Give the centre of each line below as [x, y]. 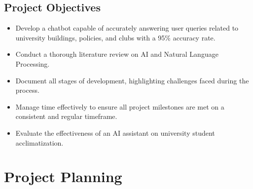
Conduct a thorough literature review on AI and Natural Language [117, 54]
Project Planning [63, 176]
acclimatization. [39, 142]
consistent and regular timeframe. [66, 116]
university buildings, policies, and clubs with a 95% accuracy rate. [115, 37]
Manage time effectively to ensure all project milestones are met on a [120, 106]
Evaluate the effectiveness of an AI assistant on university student [115, 132]
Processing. [33, 63]
